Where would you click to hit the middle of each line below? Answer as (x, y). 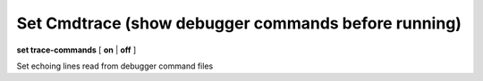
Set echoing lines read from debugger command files (115, 66)
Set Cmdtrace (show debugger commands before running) (239, 23)
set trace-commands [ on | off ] (76, 50)
